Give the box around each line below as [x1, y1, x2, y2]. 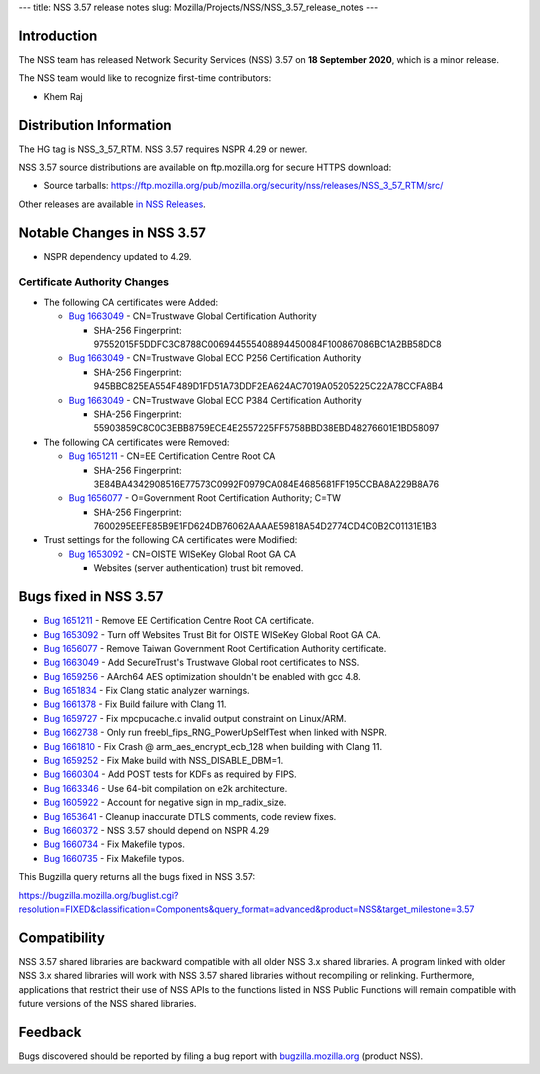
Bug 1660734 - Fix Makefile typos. [43, 838, 185, 850]
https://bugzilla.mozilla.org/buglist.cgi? [18, 889, 179, 901]
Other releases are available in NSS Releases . [18, 198, 207, 210]
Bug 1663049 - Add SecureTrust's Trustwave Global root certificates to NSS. [43, 656, 360, 669]
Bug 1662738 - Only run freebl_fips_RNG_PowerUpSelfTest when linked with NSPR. [43, 726, 387, 739]
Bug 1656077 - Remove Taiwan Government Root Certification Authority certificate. [43, 642, 387, 654]
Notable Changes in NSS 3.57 [18, 224, 207, 241]
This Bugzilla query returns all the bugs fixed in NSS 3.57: [18, 871, 256, 883]
